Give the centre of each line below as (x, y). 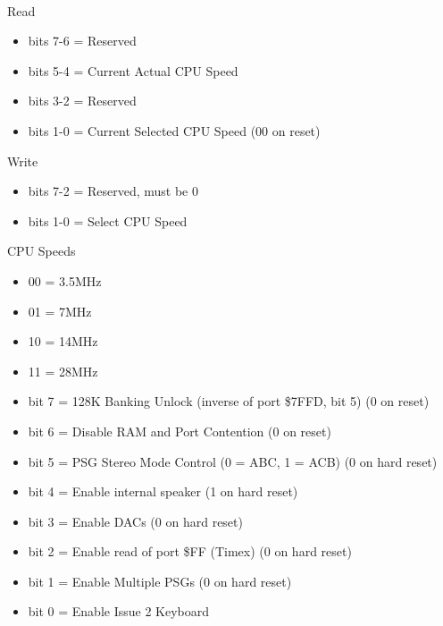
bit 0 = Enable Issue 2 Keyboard (119, 611)
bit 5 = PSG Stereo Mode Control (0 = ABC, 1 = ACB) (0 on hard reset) (233, 461)
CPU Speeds (42, 251)
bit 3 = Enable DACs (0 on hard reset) (135, 521)
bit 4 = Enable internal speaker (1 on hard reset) (163, 491)
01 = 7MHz (60, 311)
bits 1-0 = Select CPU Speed (108, 220)
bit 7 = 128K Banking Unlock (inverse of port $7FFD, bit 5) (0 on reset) (229, 401)
